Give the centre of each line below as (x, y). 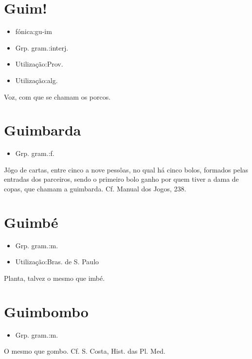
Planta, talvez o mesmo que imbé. (54, 278)
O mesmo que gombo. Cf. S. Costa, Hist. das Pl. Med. (85, 351)
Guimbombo (46, 311)
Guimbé (31, 222)
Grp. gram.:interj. (42, 47)
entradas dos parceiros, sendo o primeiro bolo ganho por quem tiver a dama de (121, 179)
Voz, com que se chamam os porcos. (57, 96)
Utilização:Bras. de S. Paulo (57, 262)
